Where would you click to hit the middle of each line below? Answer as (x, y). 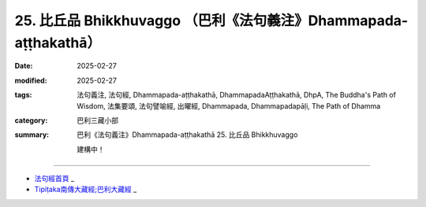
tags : (23, 95)
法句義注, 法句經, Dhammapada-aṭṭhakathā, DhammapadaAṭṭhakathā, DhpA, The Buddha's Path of (236, 95)
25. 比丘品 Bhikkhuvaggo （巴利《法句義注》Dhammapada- (211, 20)
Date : (24, 66)
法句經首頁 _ (54, 179)
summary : (32, 135)
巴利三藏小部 (97, 120)
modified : (31, 80)
